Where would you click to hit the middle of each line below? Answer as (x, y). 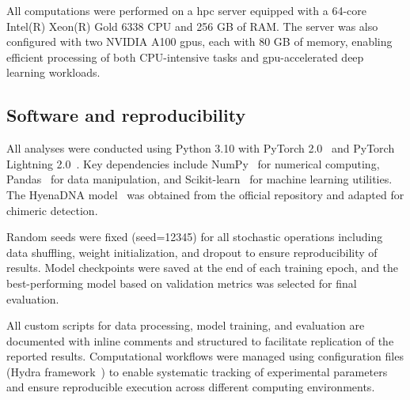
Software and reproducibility (126, 115)
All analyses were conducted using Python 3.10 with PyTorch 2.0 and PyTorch (201, 148)
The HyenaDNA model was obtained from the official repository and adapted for (205, 194)
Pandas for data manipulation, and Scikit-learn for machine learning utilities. (199, 179)
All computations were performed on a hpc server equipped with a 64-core (187, 10)
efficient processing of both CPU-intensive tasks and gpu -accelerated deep (185, 57)
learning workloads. (53, 72)
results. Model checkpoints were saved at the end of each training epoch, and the (203, 268)
